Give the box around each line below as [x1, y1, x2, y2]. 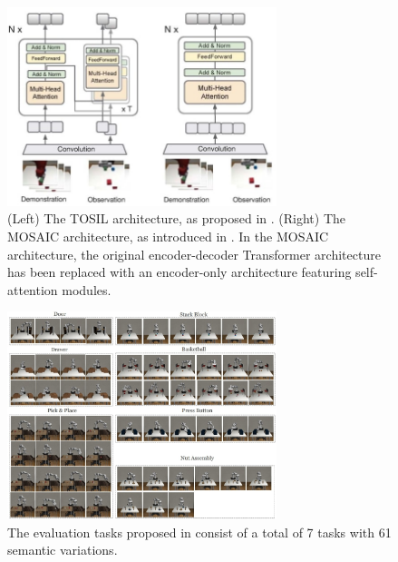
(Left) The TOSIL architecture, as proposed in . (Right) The [7, 209, 346, 228]
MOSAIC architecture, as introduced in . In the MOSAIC [7, 227, 329, 246]
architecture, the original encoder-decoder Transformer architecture [7, 244, 381, 263]
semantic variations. [7, 540, 118, 559]
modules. [62, 280, 112, 299]
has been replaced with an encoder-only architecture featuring [7, 262, 352, 281]
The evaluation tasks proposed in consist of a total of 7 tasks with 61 [7, 522, 392, 541]
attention [7, 280, 58, 299]
